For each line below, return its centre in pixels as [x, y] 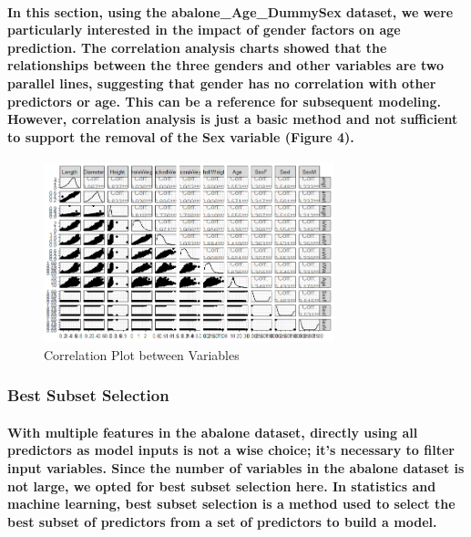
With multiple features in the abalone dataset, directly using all [213, 432]
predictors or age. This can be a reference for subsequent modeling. [224, 101]
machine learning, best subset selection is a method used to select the [231, 504]
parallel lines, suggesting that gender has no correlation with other [222, 83]
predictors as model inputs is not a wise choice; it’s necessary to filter [231, 450]
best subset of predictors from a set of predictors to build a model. [222, 521]
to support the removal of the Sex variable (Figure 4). [181, 136]
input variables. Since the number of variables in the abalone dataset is [236, 468]
